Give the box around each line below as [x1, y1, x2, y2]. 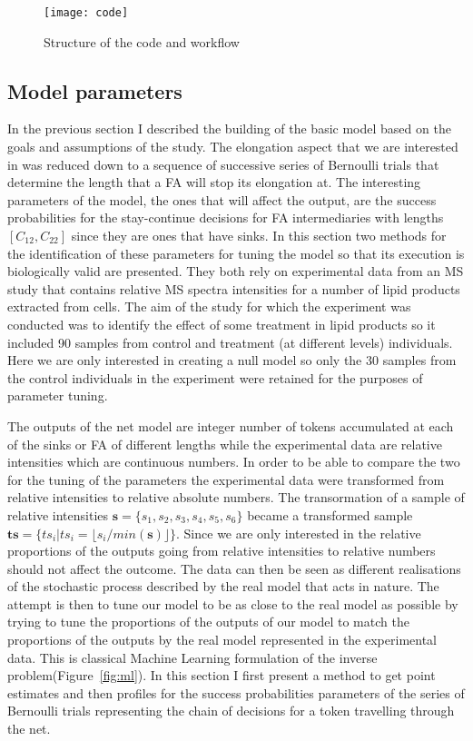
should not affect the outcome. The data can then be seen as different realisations [7, 558, 461, 578]
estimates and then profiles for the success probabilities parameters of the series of [7, 683, 465, 702]
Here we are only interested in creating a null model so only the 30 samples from [7, 351, 457, 370]
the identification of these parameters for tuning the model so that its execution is [7, 243, 465, 262]
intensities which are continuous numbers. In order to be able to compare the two [7, 452, 460, 471]
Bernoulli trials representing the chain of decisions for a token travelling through [7, 701, 455, 720]
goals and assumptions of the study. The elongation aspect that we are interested [7, 137, 458, 156]
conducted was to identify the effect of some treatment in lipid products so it [7, 314, 436, 333]
